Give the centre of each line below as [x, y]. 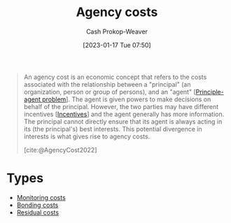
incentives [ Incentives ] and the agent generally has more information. [124, 114]
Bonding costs [37, 205]
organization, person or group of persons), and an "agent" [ [110, 92]
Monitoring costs [41, 197]
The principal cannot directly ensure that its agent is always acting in [123, 121]
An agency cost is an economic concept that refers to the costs [115, 77]
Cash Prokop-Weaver [117, 31]
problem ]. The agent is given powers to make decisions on [127, 99]
